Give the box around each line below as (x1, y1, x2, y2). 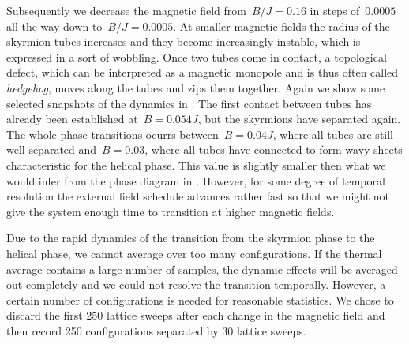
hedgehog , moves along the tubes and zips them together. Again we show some (6, 79, 385, 95)
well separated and (6, 141, 97, 158)
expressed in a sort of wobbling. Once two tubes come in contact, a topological (6, 48, 387, 65)
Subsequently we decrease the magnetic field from (6, 2, 246, 18)
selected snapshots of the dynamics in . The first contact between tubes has (6, 95, 372, 111)
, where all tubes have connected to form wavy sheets (144, 141, 403, 158)
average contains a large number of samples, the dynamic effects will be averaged (6, 260, 398, 277)
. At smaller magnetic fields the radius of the (173, 17, 390, 34)
